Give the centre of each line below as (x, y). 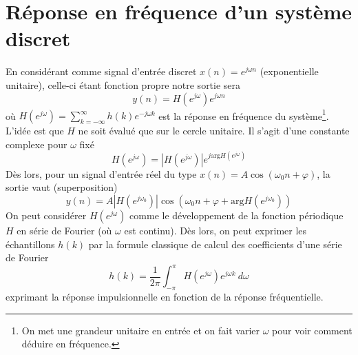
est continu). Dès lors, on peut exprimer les (215, 231)
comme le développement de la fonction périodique (236, 215)
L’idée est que (35, 131)
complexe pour (36, 144)
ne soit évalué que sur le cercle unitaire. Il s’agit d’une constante (214, 131)
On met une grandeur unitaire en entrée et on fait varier (140, 330)
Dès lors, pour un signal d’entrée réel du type (101, 173)
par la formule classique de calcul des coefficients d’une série (215, 244)
